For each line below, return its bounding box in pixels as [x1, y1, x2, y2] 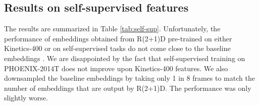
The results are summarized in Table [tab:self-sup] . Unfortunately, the [4, 23, 221, 34]
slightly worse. [4, 92, 48, 103]
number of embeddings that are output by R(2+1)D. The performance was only [4, 82, 251, 93]
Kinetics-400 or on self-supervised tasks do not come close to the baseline [4, 43, 231, 54]
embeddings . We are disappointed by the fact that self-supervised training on [4, 52, 245, 63]
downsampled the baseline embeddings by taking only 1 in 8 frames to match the [4, 73, 255, 83]
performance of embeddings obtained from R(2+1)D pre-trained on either [4, 33, 232, 43]
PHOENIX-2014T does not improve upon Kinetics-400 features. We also [4, 63, 228, 73]
